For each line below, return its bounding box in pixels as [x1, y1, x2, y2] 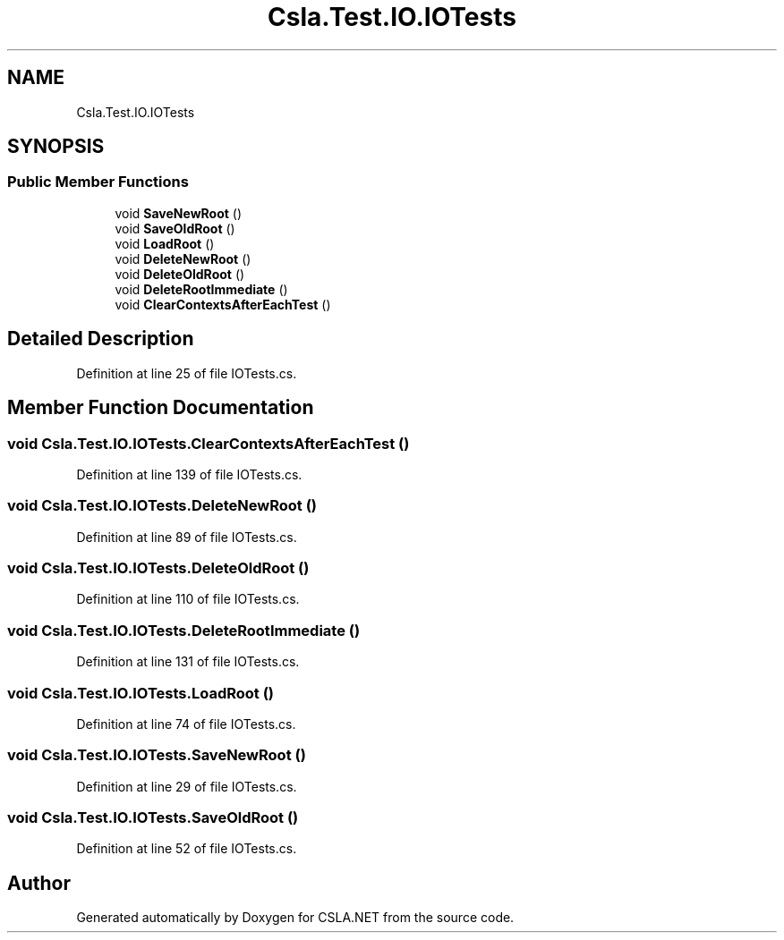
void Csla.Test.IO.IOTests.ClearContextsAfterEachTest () [7, 434, 410, 453]
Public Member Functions [7, 173, 189, 191]
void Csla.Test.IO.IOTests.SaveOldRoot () [7, 809, 299, 826]
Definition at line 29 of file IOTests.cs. [76, 778, 297, 794]
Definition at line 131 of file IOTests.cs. [76, 654, 300, 670]
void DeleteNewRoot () [115, 250, 251, 267]
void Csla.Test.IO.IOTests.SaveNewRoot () [7, 746, 306, 765]
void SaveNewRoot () [115, 205, 243, 221]
